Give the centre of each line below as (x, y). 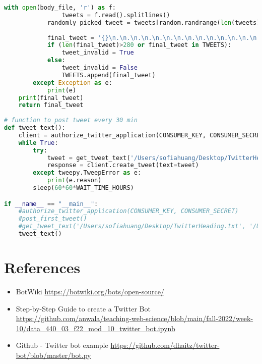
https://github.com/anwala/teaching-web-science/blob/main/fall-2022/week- (135, 318)
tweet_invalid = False (100, 68)
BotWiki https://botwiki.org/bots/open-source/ (90, 292)
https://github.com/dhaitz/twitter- (165, 345)
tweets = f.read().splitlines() (116, 15)
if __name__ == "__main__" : (51, 204)
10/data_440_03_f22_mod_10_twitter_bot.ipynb (95, 328)
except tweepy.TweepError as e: (87, 173)
